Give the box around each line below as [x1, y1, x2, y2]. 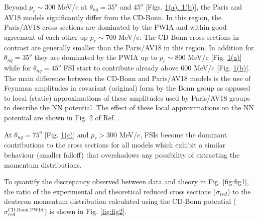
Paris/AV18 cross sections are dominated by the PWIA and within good [4, 22, 227, 32]
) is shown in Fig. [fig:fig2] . [44, 205, 126, 216]
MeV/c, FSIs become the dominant [119, 129, 227, 139]
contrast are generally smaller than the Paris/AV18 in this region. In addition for [4, 42, 254, 52]
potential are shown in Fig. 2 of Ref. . [4, 112, 120, 122]
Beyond [4, 2, 27, 12]
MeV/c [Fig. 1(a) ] [188, 52, 242, 62]
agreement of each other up [4, 31, 88, 42]
